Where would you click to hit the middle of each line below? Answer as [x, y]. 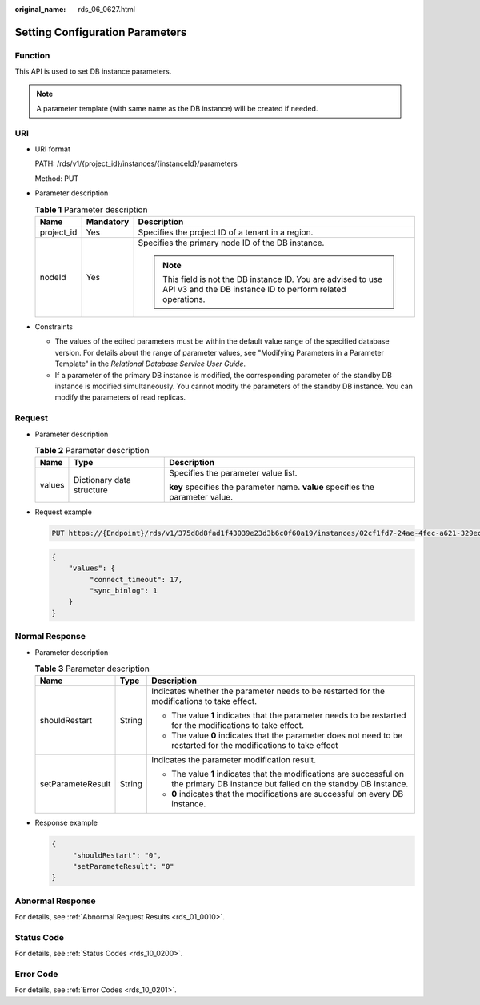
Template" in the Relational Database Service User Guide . [150, 364]
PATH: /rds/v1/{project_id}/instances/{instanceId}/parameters [136, 163]
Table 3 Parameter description [92, 669]
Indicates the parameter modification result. [234, 760]
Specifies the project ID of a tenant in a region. [226, 232]
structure [90, 490]
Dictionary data [102, 480]
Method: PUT [57, 178]
